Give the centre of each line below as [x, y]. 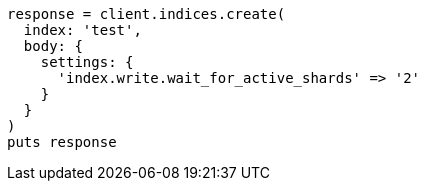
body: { [53, 46]
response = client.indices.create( [146, 14]
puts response [62, 142]
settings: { [87, 62]
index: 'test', [82, 30]
